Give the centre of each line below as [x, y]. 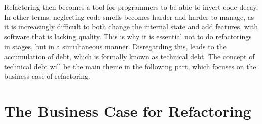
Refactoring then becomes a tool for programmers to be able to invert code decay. [131, 7]
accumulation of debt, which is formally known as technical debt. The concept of [129, 56]
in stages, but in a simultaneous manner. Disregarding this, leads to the [115, 46]
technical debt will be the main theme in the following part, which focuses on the [130, 66]
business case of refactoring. [47, 76]
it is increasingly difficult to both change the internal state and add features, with [131, 27]
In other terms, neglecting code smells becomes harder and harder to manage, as [129, 16]
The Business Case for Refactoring [128, 111]
